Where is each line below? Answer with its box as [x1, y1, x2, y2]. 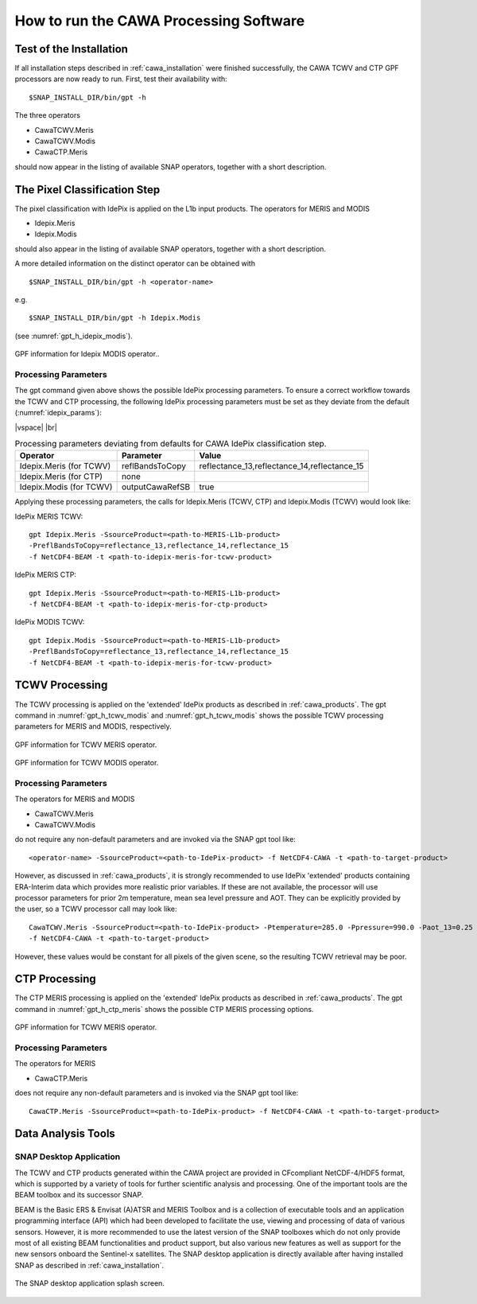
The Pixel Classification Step [14, 183, 161, 197]
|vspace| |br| [14, 422, 57, 432]
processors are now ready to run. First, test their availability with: [14, 74, 228, 84]
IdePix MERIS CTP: [14, 570, 77, 580]
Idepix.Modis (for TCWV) [19, 481, 113, 492]
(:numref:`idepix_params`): [14, 408, 103, 418]
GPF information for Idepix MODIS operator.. [14, 349, 160, 359]
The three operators [14, 111, 81, 120]
